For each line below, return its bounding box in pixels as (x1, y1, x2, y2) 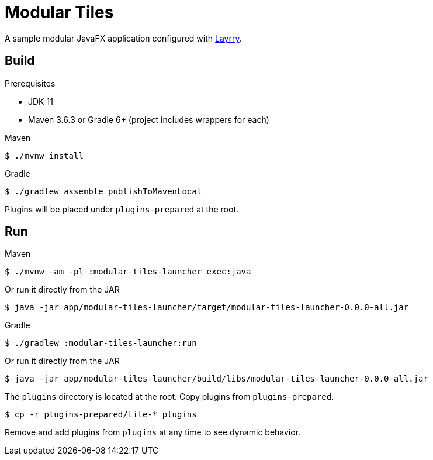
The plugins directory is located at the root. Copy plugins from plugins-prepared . (5, 392, 334, 402)
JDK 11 (28, 96, 53, 107)
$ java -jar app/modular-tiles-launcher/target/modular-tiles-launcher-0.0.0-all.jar (5, 303, 409, 313)
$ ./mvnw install (5, 150, 84, 160)
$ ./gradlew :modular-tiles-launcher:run (5, 338, 197, 348)
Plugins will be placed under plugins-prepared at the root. (5, 204, 238, 214)
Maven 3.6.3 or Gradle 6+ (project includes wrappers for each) (28, 114, 269, 125)
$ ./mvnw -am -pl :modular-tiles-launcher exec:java (5, 267, 251, 277)
